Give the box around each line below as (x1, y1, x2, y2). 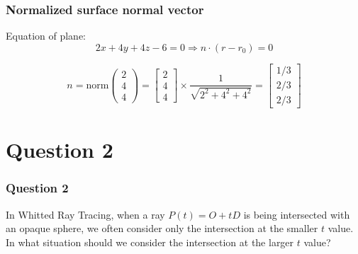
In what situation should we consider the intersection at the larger (6, 234, 294, 249)
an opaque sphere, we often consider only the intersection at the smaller (6, 221, 318, 236)
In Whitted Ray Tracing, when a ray (6, 207, 165, 221)
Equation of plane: (6, 28, 86, 43)
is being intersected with (243, 207, 350, 221)
